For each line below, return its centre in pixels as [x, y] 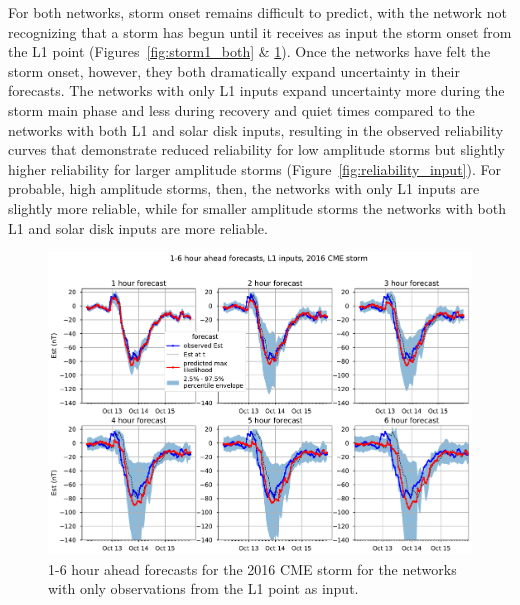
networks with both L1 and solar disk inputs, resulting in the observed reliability [256, 129]
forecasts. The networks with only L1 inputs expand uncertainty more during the [256, 90]
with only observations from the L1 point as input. [203, 588]
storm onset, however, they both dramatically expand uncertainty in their [234, 70]
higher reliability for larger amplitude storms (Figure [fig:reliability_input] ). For [254, 168]
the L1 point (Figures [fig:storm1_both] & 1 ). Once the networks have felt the [249, 51]
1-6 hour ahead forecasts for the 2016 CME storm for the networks [252, 568]
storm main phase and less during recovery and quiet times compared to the [241, 109]
